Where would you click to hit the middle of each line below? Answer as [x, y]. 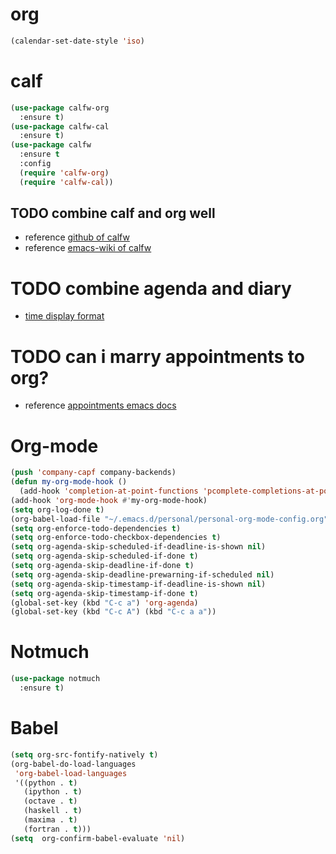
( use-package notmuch [55, 679]
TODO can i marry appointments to [158, 356]
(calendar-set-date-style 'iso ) [77, 41]
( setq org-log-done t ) [57, 509]
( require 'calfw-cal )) [66, 182]
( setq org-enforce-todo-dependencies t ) [96, 528]
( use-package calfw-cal [60, 126]
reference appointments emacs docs [100, 405]
